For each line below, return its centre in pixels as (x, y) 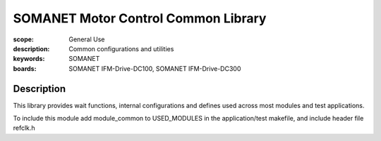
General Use (87, 39)
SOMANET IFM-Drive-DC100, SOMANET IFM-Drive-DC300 (155, 68)
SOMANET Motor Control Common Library (140, 18)
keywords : (29, 59)
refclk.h (24, 128)
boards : (25, 68)
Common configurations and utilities (121, 48)
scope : (24, 39)
